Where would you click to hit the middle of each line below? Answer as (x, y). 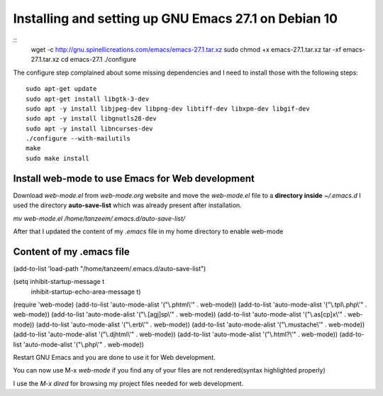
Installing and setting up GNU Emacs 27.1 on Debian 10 (176, 18)
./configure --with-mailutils (78, 139)
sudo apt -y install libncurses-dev (89, 128)
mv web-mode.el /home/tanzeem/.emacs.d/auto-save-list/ (99, 218)
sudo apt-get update (61, 89)
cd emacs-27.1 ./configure (99, 60)
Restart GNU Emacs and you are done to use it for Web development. (114, 357)
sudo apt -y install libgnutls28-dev (91, 119)
